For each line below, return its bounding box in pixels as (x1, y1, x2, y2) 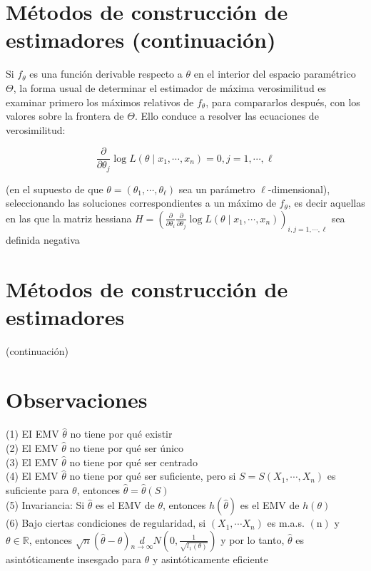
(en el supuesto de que (6, 181, 103, 196)
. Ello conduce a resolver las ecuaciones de (134, 108, 319, 123)
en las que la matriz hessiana (6, 210, 132, 225)
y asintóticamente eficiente (152, 551, 268, 566)
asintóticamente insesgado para (6, 551, 142, 566)
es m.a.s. (267, 515, 305, 530)
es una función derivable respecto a (29, 66, 183, 81)
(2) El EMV (6, 441, 59, 455)
